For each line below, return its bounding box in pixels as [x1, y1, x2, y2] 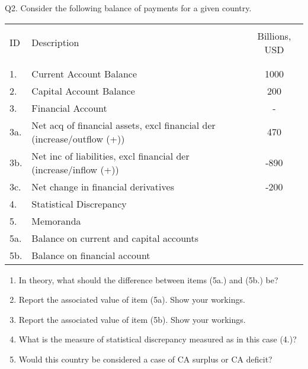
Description [31, 35, 79, 50]
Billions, [257, 28, 291, 43]
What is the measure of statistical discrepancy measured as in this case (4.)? [18, 333, 297, 345]
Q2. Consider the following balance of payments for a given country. [5, 2, 252, 14]
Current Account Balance [31, 66, 137, 80]
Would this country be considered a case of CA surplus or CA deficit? [18, 352, 272, 365]
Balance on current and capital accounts [31, 231, 199, 245]
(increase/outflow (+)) [31, 131, 125, 145]
